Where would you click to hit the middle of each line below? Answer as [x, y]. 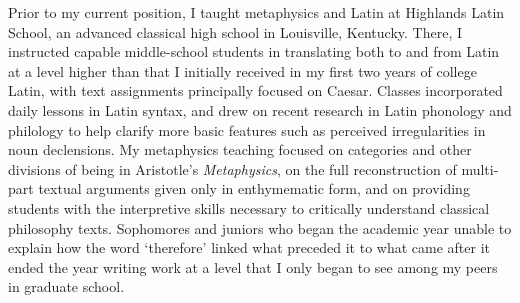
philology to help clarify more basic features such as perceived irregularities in [247, 129]
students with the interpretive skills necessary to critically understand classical [249, 207]
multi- [480, 168]
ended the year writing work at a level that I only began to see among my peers [253, 266]
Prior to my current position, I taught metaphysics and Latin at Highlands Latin [256, 12]
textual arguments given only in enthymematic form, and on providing [254, 188]
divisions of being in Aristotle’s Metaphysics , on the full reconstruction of [232, 168]
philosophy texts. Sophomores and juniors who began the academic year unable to [260, 227]
